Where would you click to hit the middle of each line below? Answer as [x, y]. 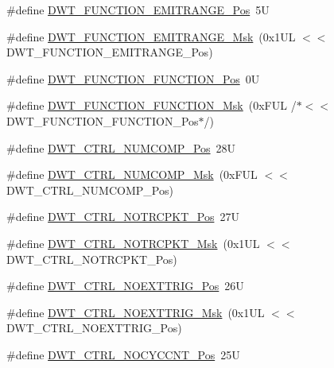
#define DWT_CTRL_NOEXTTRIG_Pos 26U [125, 286]
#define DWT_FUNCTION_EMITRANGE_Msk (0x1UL [151, 36]
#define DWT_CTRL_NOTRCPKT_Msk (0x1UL [133, 243]
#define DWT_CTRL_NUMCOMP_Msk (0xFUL [132, 174]
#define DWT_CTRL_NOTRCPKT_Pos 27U [123, 217]
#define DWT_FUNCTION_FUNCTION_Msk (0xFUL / [151, 105]
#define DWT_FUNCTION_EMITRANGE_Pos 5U [138, 10]
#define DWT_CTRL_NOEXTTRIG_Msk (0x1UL [136, 312]
